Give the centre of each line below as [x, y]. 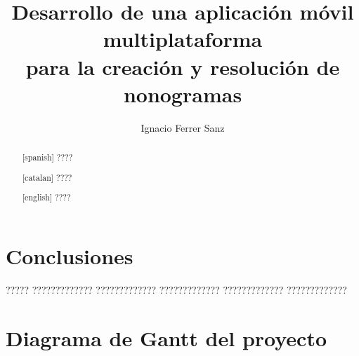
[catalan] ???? [47, 177]
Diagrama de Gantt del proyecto [167, 337]
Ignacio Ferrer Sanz [183, 127]
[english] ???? [46, 197]
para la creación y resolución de [183, 66]
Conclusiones [70, 255]
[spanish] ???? [47, 157]
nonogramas [183, 94]
